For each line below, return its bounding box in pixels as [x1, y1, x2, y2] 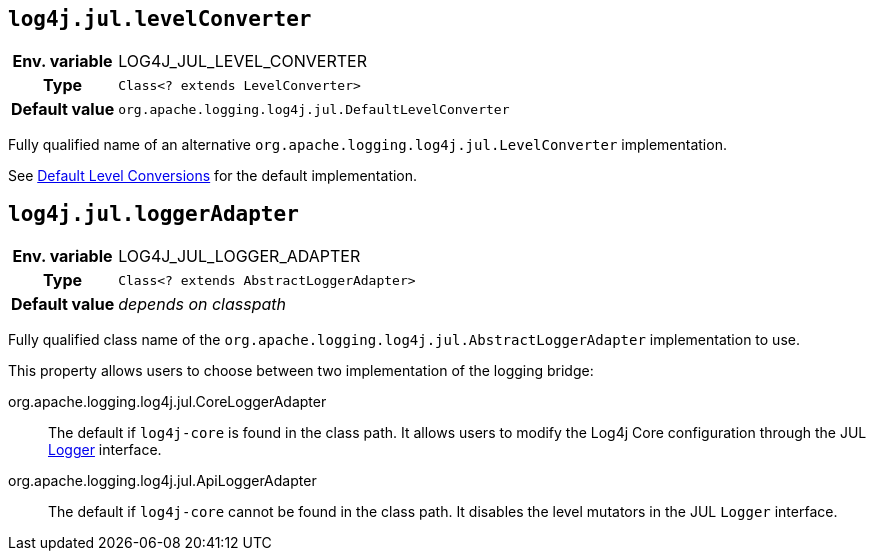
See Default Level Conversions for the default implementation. [8, 167, 418, 185]
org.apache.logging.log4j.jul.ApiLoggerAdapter [8, 472, 317, 490]
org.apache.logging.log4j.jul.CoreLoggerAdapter [8, 393, 327, 411]
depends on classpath [118, 294, 287, 315]
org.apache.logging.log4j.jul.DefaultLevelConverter [118, 101, 510, 117]
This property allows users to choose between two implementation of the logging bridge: [8, 362, 594, 380]
